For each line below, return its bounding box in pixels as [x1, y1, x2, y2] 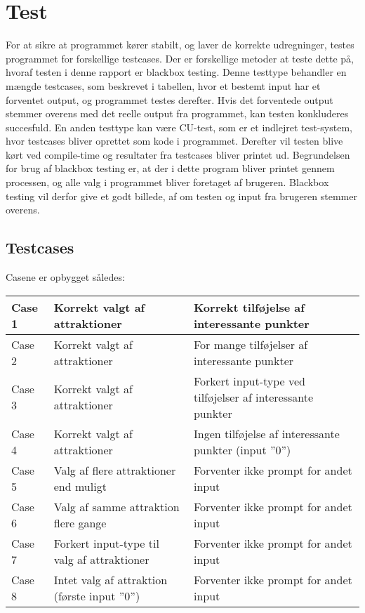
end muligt [53, 477, 107, 494]
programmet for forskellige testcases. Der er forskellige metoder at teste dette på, [6, 51, 354, 65]
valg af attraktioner [53, 551, 150, 567]
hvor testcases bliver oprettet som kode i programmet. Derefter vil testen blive [6, 133, 343, 148]
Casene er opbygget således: [6, 270, 125, 284]
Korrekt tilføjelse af [193, 298, 305, 315]
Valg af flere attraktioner [53, 461, 176, 478]
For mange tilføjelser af [193, 336, 308, 352]
